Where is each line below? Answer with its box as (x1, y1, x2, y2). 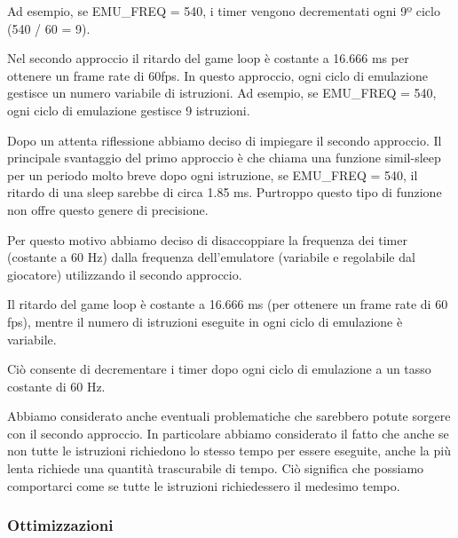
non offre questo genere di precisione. (7, 200, 209, 218)
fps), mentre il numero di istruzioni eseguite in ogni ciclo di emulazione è (7, 312, 403, 330)
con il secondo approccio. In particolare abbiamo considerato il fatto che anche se (7, 423, 449, 442)
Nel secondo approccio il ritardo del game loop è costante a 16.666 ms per (7, 49, 409, 67)
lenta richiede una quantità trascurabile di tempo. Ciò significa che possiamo (7, 459, 424, 478)
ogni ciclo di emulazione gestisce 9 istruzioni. (7, 100, 250, 119)
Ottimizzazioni (7, 514, 114, 536)
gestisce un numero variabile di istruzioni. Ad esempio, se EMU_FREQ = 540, (7, 83, 437, 102)
